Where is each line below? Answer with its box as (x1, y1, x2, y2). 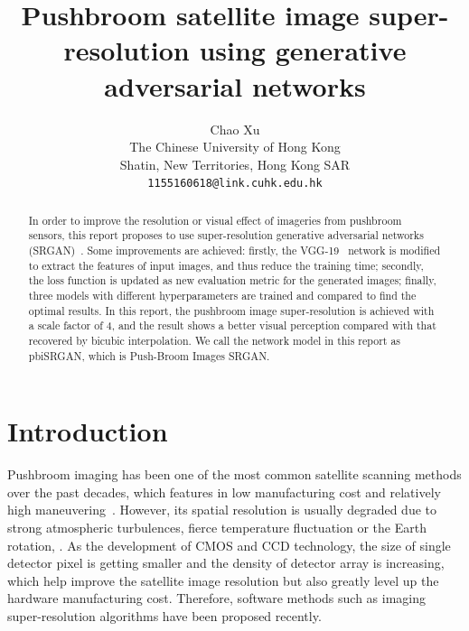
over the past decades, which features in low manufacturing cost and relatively (7, 482, 441, 501)
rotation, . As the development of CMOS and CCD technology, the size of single (7, 535, 451, 554)
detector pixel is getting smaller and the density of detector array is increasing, (7, 553, 445, 572)
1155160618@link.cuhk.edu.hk (147, 177, 323, 190)
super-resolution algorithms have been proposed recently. (7, 606, 322, 625)
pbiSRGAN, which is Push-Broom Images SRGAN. (28, 348, 270, 363)
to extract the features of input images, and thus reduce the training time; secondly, (28, 257, 424, 273)
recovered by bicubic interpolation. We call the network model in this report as (28, 332, 401, 348)
